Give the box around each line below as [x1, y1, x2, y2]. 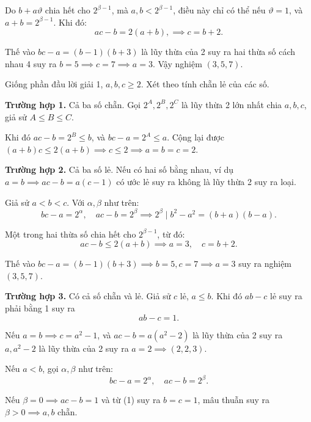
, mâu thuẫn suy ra [197, 393, 270, 406]
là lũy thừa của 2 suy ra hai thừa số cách [141, 45, 295, 58]
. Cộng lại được [167, 131, 224, 144]
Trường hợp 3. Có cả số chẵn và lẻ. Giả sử [5, 289, 171, 302]
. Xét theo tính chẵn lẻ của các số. [141, 78, 269, 90]
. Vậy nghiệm [152, 57, 202, 70]
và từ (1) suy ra [101, 393, 161, 406]
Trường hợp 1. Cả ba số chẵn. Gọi [5, 98, 141, 111]
